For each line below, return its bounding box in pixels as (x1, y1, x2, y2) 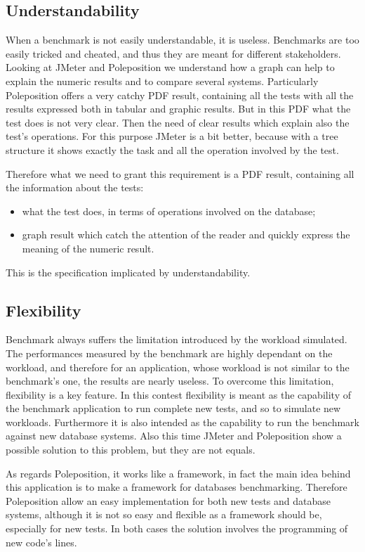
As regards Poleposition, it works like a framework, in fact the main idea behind (6, 466, 351, 480)
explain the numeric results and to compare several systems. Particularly (6, 73, 319, 88)
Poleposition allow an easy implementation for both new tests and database (6, 493, 331, 508)
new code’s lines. (6, 534, 77, 549)
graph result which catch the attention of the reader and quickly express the (22, 227, 350, 242)
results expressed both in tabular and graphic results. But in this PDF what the (6, 101, 351, 116)
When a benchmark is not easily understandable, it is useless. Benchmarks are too (6, 32, 359, 47)
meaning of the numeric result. (22, 240, 154, 255)
